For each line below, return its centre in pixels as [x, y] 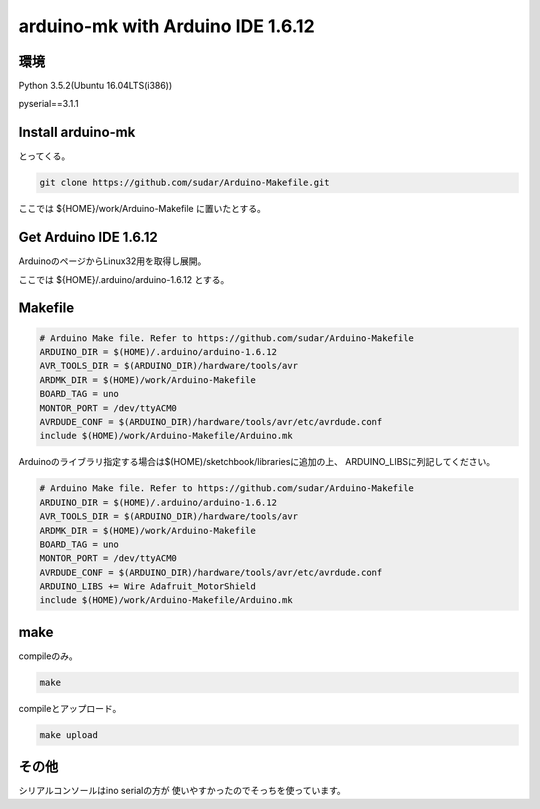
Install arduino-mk [77, 132]
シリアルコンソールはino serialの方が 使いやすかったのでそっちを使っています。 [182, 791]
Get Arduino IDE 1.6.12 [88, 237]
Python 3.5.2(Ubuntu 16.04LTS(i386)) [95, 86]
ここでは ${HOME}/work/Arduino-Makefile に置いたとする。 [142, 209]
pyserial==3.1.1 [48, 104]
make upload [69, 734]
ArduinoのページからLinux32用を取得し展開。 [112, 261]
